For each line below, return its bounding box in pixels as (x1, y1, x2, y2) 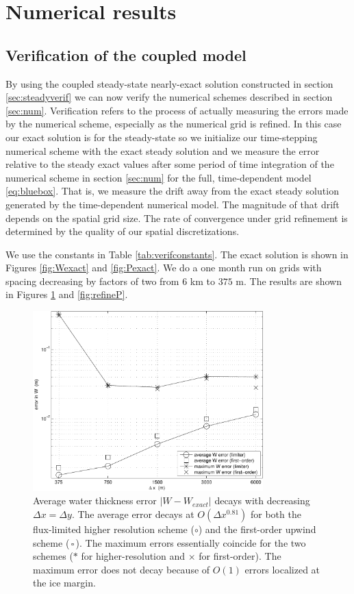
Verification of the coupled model (5, 44, 246, 65)
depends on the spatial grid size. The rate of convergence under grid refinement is (5, 210, 348, 225)
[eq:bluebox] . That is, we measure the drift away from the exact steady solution (5, 184, 339, 198)
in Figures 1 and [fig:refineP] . (5, 287, 128, 301)
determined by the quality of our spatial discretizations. (5, 224, 240, 238)
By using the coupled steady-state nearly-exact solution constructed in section (5, 76, 333, 90)
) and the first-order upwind (198, 521, 316, 536)
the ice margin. (33, 576, 96, 590)
